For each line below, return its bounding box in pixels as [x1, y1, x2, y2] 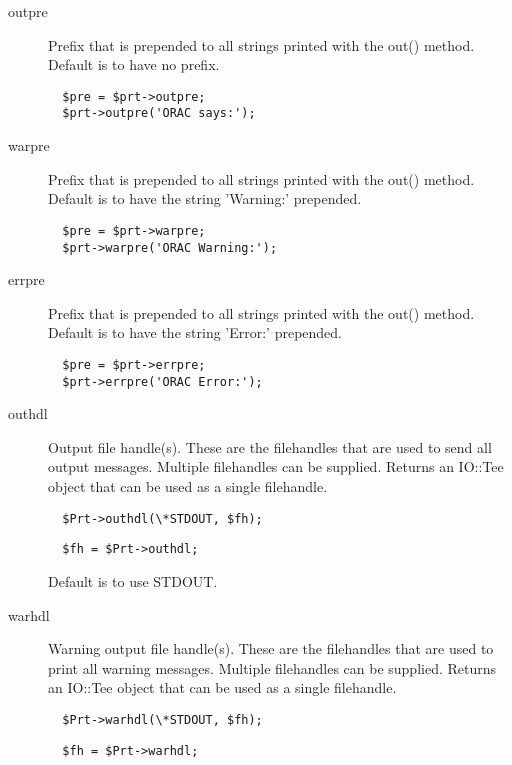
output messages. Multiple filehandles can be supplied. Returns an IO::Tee [48, 456, 504, 477]
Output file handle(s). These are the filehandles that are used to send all [48, 436, 492, 457]
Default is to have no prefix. [48, 54, 220, 75]
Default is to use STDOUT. [48, 570, 218, 591]
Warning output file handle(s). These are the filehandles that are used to [48, 638, 494, 659]
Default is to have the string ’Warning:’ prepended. [48, 188, 362, 209]
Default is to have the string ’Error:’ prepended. [48, 322, 342, 343]
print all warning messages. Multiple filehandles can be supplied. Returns [48, 657, 497, 678]
